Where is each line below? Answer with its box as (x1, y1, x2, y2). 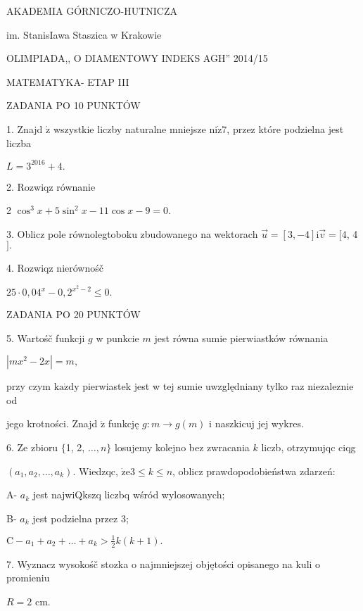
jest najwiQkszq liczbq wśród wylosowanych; (32, 487, 225, 502)
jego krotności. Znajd (6, 416, 98, 431)
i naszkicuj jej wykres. (209, 416, 304, 431)
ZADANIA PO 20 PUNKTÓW (6, 307, 141, 322)
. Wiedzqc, (72, 463, 118, 478)
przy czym (6, 379, 51, 393)
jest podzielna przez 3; (32, 510, 129, 525)
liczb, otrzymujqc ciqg (261, 440, 356, 455)
